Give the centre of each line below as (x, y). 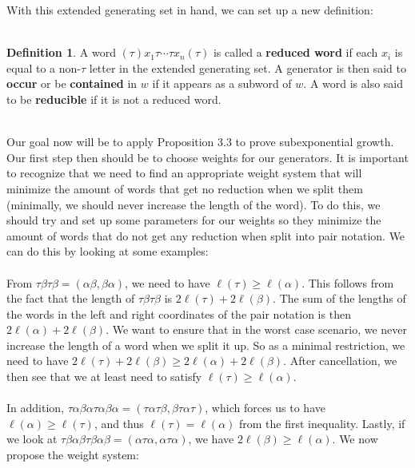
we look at (32, 439)
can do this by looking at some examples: (108, 251)
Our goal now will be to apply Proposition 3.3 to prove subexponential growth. (200, 142)
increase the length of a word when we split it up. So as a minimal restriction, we (206, 345)
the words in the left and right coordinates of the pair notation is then (179, 313)
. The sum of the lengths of (339, 298)
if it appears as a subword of (222, 83)
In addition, (35, 408)
